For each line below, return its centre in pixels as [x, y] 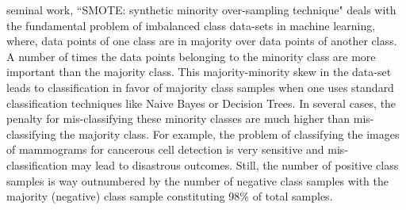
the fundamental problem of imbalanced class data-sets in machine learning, [191, 25]
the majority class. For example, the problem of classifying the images [230, 134]
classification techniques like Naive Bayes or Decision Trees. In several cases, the [201, 103]
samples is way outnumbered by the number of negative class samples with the [198, 180]
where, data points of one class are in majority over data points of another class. [202, 41]
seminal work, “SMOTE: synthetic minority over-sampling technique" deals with [201, 10]
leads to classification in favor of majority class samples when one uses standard [200, 87]
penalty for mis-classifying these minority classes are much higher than [178, 118]
